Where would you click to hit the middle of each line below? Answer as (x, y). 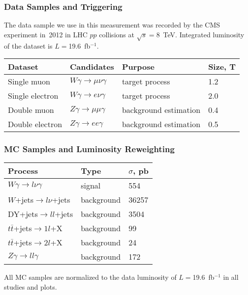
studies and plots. (31, 286)
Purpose (138, 67)
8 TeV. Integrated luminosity (200, 34)
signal (91, 186)
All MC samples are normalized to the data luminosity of (90, 277)
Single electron (33, 96)
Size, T (222, 67)
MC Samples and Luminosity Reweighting (89, 149)
